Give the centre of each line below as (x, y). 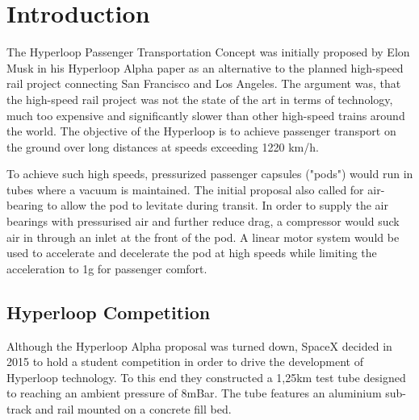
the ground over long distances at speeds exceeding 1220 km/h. (163, 146)
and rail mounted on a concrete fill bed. (133, 409)
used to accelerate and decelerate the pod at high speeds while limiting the (192, 253)
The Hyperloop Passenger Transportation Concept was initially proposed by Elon (208, 52)
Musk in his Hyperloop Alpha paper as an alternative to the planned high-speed (205, 67)
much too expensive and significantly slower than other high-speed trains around (206, 115)
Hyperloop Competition (109, 312)
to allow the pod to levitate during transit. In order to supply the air (218, 205)
